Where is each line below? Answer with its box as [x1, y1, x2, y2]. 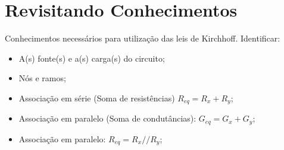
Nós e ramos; [18, 72, 66, 84]
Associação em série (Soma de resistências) [18, 91, 175, 104]
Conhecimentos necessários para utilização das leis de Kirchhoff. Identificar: [5, 32, 280, 44]
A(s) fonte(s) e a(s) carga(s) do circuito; [18, 52, 165, 64]
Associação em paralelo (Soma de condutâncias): [18, 112, 196, 125]
